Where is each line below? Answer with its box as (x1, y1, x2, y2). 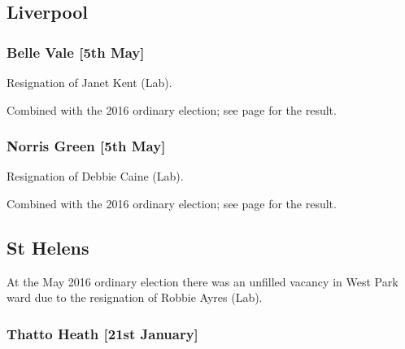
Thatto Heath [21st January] (7, 323, 198, 343)
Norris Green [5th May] (7, 136, 166, 156)
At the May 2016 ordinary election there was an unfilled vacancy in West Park (7, 273, 398, 290)
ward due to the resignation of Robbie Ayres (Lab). (7, 289, 263, 306)
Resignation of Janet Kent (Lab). (7, 74, 172, 90)
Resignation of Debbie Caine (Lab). (7, 168, 184, 185)
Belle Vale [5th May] (7, 41, 145, 62)
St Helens (7, 234, 89, 260)
